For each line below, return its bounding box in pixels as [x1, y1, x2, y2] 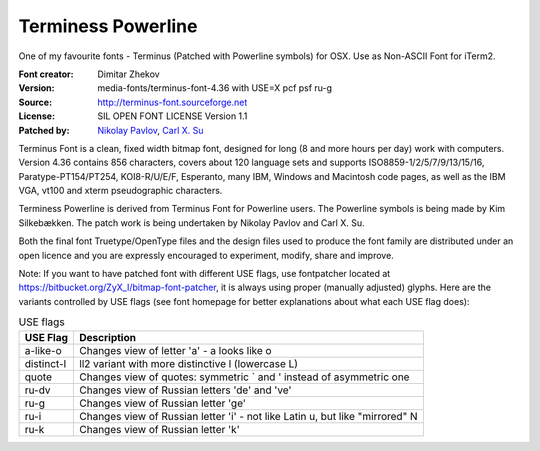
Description [79, 330, 137, 344]
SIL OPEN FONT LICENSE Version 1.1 [97, 110, 248, 122]
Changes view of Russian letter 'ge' [79, 396, 247, 410]
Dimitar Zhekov [97, 68, 160, 80]
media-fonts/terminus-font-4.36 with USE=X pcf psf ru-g [97, 82, 333, 94]
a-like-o [24, 343, 62, 357]
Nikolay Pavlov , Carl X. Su [97, 124, 204, 136]
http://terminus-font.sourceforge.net [97, 96, 248, 108]
